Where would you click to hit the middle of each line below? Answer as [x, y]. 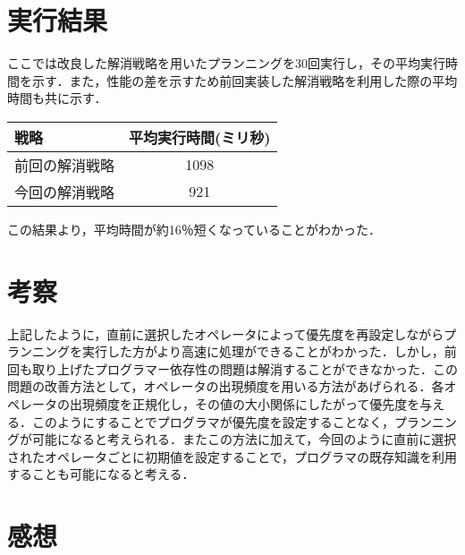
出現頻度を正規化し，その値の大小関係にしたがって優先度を [245, 404]
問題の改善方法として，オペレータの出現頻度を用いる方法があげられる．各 [226, 386]
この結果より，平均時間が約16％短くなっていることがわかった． [194, 229]
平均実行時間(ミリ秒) [200, 137]
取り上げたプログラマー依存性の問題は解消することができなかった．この [245, 368]
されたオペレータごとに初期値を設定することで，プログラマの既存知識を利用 [232, 456]
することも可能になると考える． [101, 474]
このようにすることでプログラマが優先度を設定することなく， [213, 421]
